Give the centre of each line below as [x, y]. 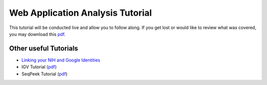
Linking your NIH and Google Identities [61, 60]
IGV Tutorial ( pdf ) [39, 67]
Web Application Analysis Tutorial [81, 13]
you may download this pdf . [37, 34]
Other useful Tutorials [44, 48]
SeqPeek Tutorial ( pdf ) [44, 74]
